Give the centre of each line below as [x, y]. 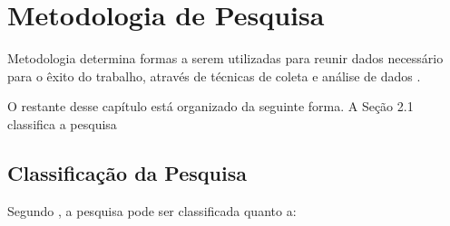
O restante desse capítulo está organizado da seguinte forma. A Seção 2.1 [210, 106]
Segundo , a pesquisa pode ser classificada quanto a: [152, 210]
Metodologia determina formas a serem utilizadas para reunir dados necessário [225, 58]
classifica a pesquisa [62, 123]
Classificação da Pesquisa [127, 172]
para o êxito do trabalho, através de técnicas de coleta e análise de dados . [214, 75]
